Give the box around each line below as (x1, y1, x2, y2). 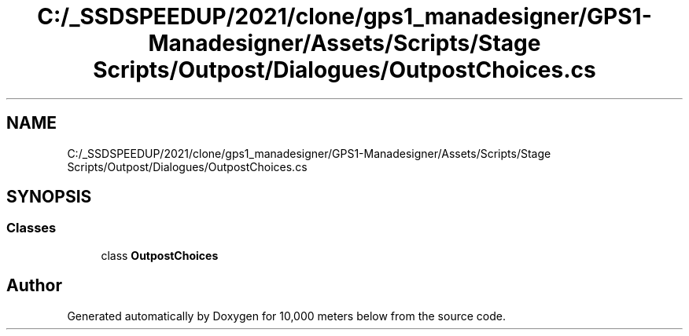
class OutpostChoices (101, 248, 219, 262)
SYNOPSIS (6, 187, 92, 207)
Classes (6, 220, 57, 236)
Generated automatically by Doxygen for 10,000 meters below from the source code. (67, 309, 506, 323)
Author (6, 276, 62, 296)
